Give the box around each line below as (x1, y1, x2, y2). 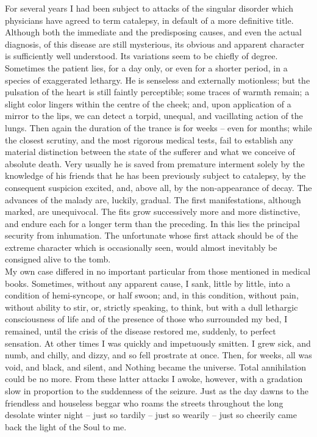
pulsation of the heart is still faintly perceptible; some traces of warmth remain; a (5, 85, 310, 98)
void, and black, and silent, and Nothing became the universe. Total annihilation (5, 360, 307, 373)
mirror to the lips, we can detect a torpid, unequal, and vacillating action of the (5, 109, 303, 122)
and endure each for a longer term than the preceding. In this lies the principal (5, 217, 300, 229)
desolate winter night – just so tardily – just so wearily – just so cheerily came (5, 408, 297, 421)
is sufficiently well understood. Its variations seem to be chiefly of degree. (5, 49, 278, 62)
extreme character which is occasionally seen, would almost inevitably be (5, 240, 277, 253)
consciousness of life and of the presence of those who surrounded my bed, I (5, 312, 288, 325)
